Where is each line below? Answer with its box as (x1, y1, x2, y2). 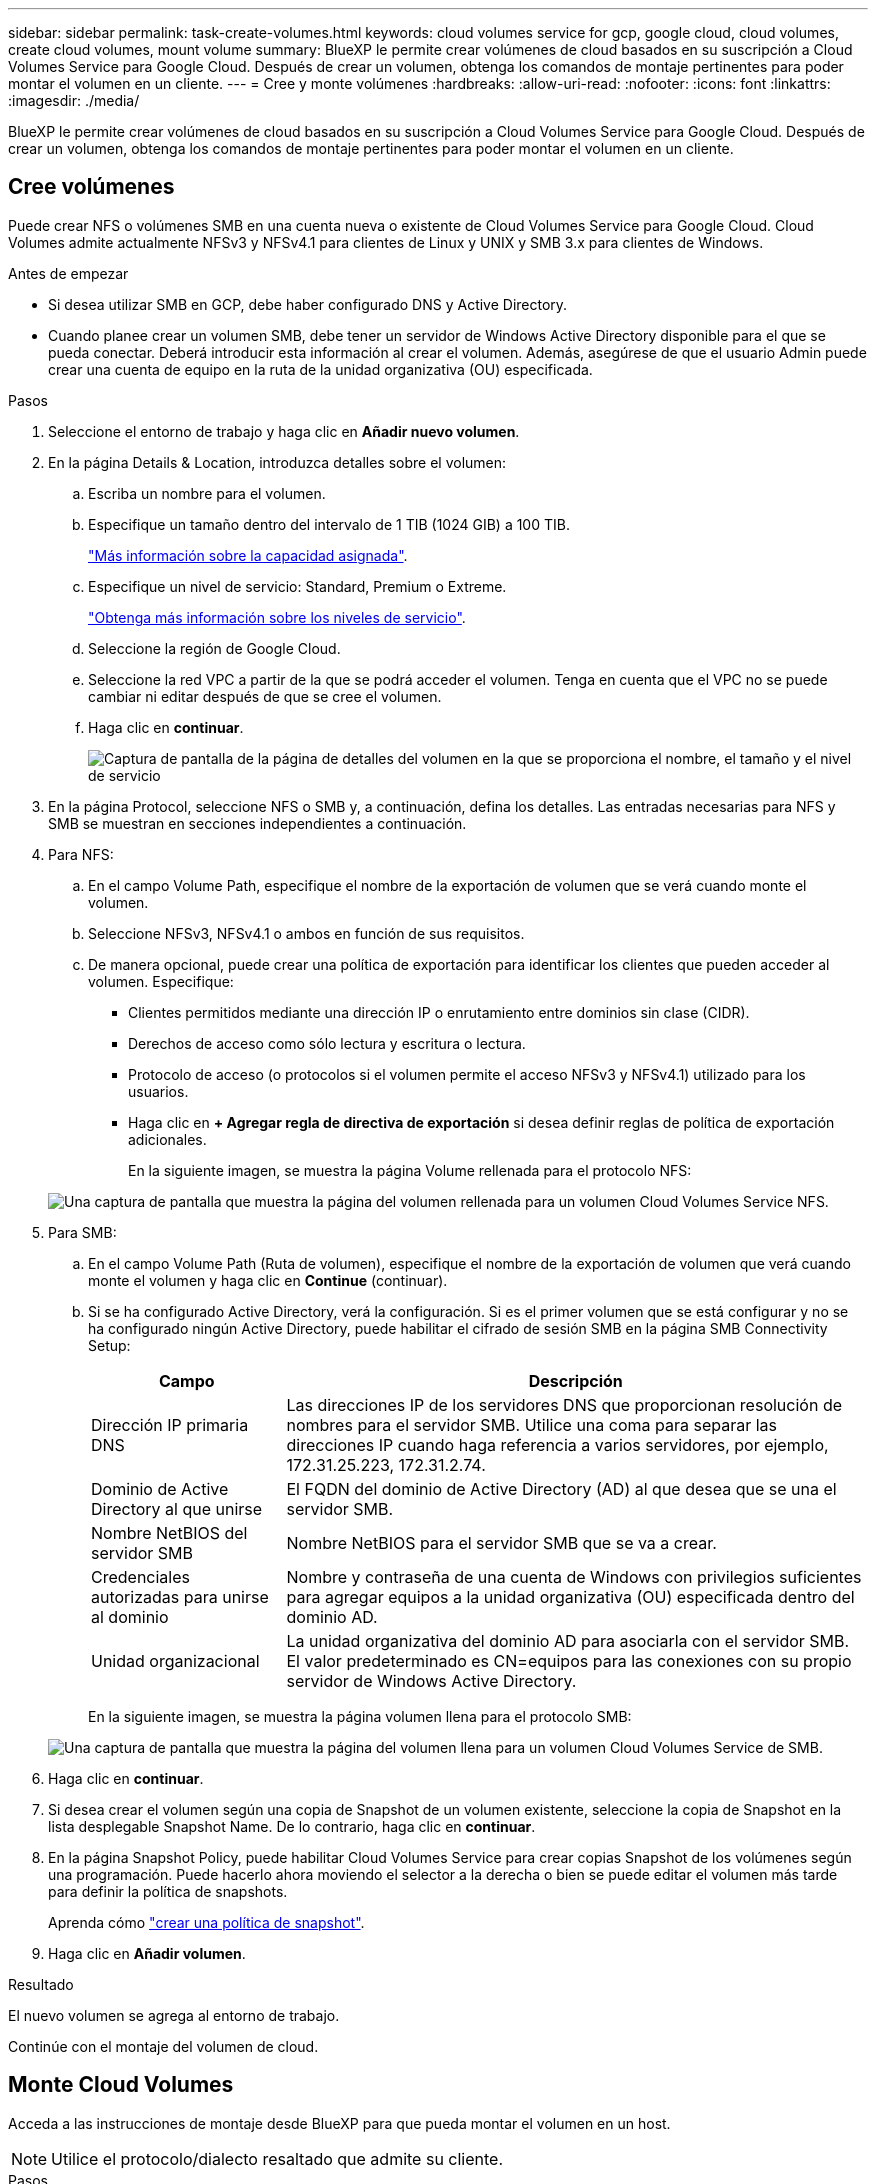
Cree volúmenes (8, 174, 175, 200)
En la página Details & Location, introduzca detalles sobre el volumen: (48, 453, 507, 471)
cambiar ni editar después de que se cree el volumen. (88, 687, 442, 705)
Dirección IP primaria (91, 1414, 249, 1435)
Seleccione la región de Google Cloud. (88, 639, 341, 657)
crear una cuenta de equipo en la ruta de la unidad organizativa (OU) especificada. (48, 360, 593, 378)
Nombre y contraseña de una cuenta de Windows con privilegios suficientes (286, 1566, 862, 1587)
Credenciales (91, 1566, 190, 1587)
